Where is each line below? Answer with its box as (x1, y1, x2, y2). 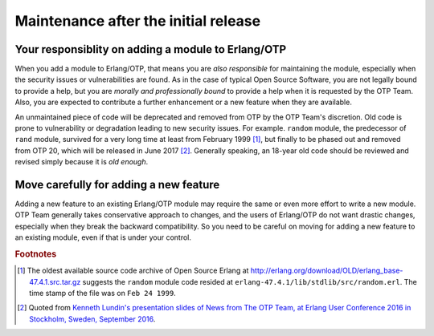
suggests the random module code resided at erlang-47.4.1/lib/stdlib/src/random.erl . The (82, 277, 417, 286)
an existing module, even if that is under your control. (14, 233, 192, 242)
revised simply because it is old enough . (14, 157, 149, 167)
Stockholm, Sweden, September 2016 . (29, 314, 156, 324)
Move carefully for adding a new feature (14, 178, 220, 192)
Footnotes (14, 249, 57, 260)
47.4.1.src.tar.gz (29, 277, 81, 286)
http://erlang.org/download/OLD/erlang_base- (250, 265, 403, 276)
